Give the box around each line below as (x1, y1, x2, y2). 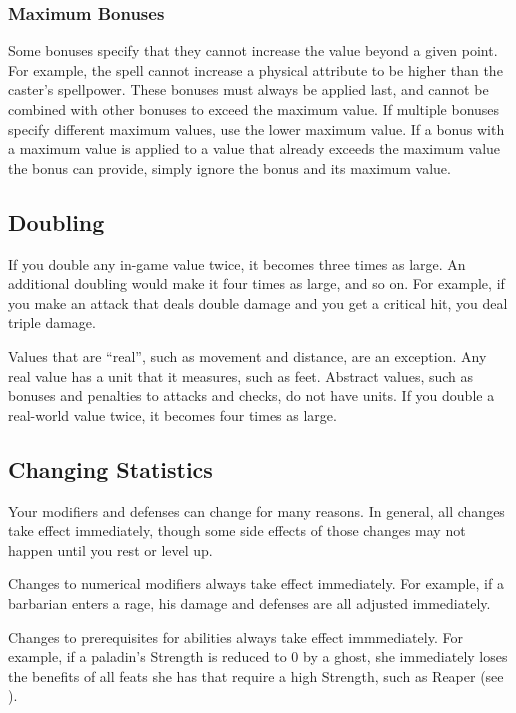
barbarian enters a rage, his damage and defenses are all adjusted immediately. (8, 592, 491, 613)
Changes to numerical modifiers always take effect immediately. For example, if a (8, 573, 504, 594)
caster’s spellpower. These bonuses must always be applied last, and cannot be (8, 79, 489, 100)
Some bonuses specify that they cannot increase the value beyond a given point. (8, 40, 498, 61)
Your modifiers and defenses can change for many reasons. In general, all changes (8, 500, 505, 521)
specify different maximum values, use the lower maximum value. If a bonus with (8, 118, 505, 139)
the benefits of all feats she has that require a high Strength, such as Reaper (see (8, 665, 504, 686)
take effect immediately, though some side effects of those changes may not (8, 520, 466, 541)
